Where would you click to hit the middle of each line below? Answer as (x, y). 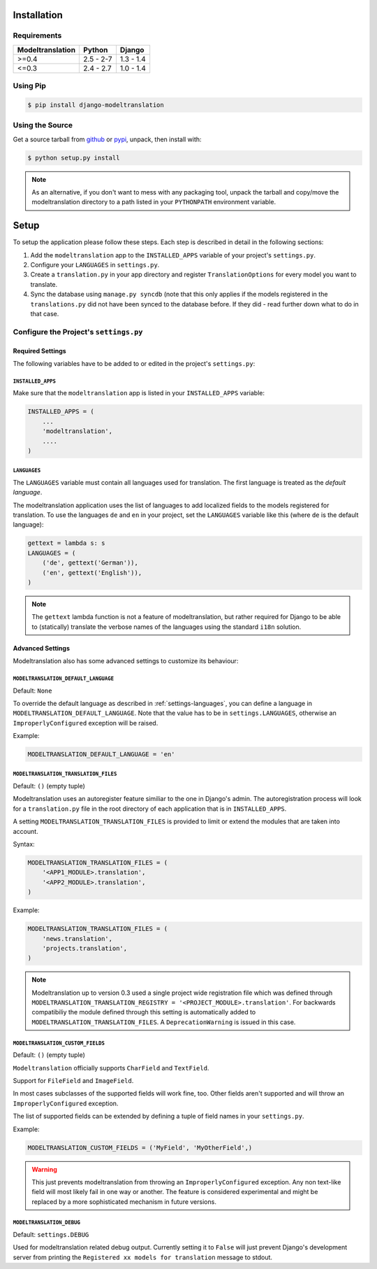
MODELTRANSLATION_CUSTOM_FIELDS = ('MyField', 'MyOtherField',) (140, 1148)
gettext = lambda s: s (66, 543)
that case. (45, 314)
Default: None (32, 690)
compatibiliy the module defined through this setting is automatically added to (144, 1012)
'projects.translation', (85, 948)
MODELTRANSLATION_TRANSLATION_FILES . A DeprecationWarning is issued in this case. (164, 1022)
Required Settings (39, 350)
